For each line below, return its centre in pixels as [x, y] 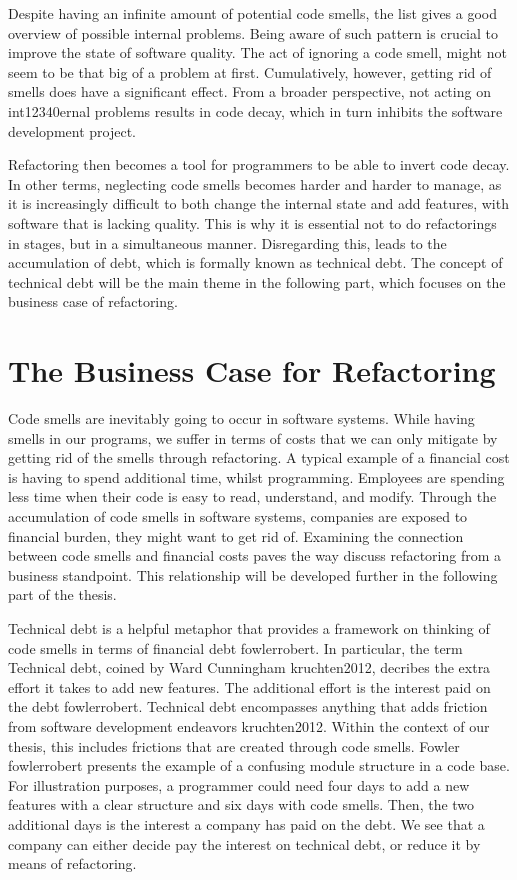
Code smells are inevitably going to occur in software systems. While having [241, 418]
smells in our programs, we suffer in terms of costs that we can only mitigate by [253, 437]
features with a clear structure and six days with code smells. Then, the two [241, 804]
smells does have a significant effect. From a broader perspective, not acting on [249, 91]
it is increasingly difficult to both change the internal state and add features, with [258, 203]
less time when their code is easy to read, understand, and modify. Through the [252, 496]
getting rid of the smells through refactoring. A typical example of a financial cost [259, 457]
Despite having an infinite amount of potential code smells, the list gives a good [253, 13]
